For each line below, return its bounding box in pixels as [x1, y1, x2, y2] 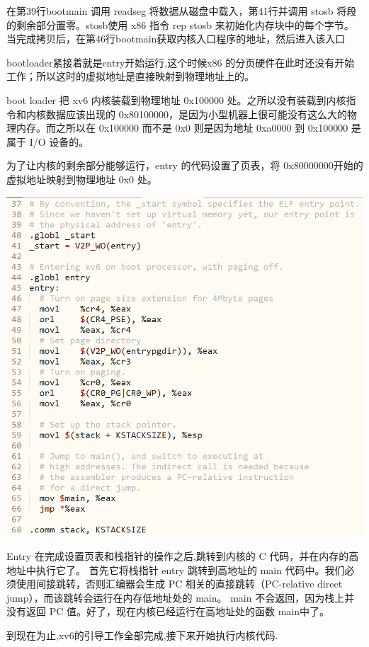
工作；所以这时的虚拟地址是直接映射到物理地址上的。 [6, 69, 254, 84]
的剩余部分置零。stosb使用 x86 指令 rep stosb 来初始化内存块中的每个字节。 [6, 17, 354, 32]
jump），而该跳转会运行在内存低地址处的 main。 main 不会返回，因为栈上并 [6, 590, 355, 605]
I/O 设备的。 [29, 134, 89, 149]
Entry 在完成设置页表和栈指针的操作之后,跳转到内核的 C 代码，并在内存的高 [6, 549, 359, 563]
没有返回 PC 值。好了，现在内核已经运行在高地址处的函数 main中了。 [6, 604, 329, 619]
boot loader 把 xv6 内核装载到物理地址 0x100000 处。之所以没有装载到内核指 [6, 92, 356, 107]
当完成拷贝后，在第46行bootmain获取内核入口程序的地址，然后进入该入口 [6, 31, 346, 46]
